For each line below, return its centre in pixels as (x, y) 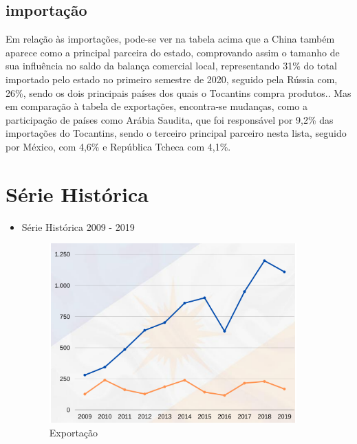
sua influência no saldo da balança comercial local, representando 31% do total (171, 66)
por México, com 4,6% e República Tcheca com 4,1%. (118, 146)
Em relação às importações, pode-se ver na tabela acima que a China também (170, 39)
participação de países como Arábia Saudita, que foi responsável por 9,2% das (170, 119)
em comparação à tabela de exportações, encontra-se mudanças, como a (156, 106)
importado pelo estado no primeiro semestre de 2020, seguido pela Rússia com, (172, 79)
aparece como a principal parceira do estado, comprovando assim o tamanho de (173, 52)
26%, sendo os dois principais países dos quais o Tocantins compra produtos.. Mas (178, 92)
